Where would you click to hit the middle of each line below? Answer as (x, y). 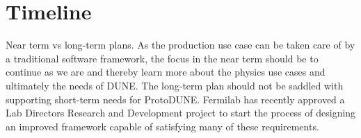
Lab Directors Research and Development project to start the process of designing (181, 113)
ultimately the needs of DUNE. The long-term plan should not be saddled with (175, 85)
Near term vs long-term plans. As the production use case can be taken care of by (180, 45)
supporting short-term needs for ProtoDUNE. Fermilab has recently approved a (175, 99)
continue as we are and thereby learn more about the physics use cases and (166, 72)
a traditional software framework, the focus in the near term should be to (162, 58)
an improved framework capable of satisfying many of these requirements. (162, 126)
